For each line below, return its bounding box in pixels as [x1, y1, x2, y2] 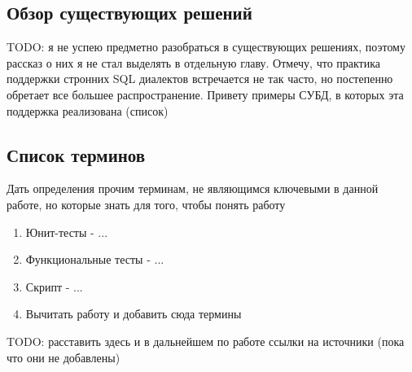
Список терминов [7, 142, 146, 167]
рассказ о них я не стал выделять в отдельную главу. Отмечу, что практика [7, 54, 381, 71]
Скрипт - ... [25, 278, 83, 295]
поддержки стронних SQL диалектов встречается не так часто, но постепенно [7, 70, 393, 87]
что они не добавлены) [7, 348, 121, 365]
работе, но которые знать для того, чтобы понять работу [7, 195, 286, 212]
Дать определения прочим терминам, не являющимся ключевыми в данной [7, 180, 379, 197]
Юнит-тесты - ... [25, 223, 108, 240]
